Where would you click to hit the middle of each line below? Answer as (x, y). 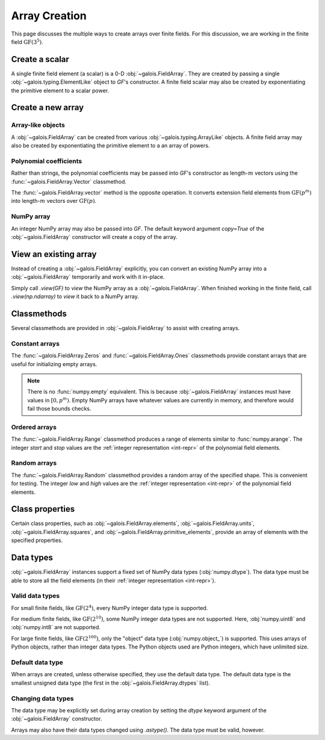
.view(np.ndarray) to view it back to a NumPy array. (75, 297)
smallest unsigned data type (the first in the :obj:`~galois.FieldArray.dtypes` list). (111, 683)
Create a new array (48, 107)
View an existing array (54, 254)
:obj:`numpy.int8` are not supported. (56, 627)
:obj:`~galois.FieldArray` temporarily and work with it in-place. (88, 277)
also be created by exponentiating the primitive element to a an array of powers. (110, 146)
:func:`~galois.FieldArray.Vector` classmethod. (69, 181)
